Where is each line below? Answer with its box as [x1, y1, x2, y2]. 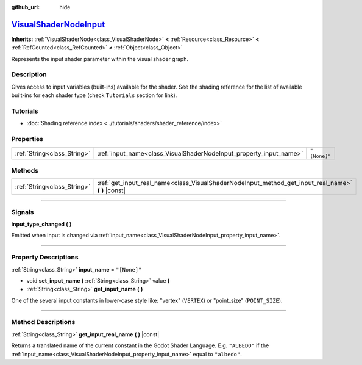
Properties [11, 135, 44, 143]
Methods [11, 166, 39, 175]
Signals [11, 208, 34, 216]
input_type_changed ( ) [11, 220, 72, 228]
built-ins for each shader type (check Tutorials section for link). [11, 92, 177, 99]
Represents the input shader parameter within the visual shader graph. [11, 55, 189, 62]
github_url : [11, 4, 40, 10]
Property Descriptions [11, 253, 79, 262]
